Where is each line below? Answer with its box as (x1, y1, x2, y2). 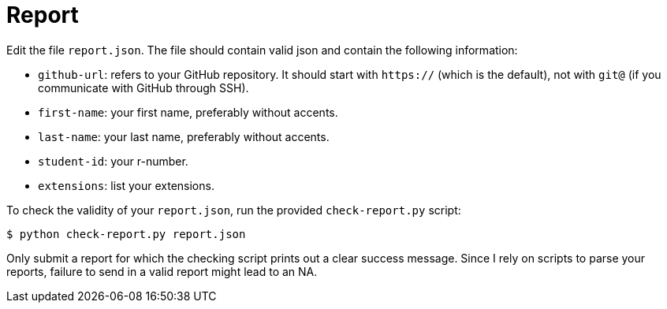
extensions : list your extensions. (38, 178, 214, 192)
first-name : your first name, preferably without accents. (38, 105, 338, 119)
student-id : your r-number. (38, 154, 188, 168)
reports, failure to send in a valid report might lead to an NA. (6, 264, 318, 278)
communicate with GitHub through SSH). (38, 80, 249, 95)
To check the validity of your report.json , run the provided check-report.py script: (6, 203, 461, 217)
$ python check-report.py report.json (6, 227, 246, 240)
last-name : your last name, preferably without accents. (38, 129, 330, 143)
